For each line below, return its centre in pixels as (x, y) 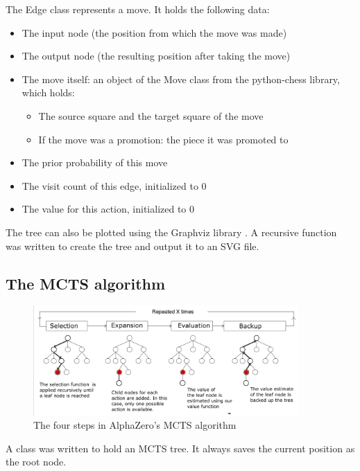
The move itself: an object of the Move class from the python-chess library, (181, 79)
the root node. (36, 462)
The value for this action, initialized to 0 (108, 209)
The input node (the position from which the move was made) (154, 32)
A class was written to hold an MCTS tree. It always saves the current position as (180, 448)
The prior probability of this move (95, 162)
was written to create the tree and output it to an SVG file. (132, 246)
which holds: (48, 92)
